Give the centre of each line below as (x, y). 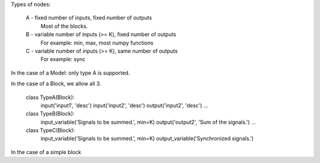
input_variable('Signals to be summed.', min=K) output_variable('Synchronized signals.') (147, 139)
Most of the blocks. (64, 26)
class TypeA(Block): (50, 97)
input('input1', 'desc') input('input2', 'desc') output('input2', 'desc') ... (124, 105)
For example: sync (63, 59)
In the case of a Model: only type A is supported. (71, 73)
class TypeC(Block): (50, 130)
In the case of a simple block (46, 152)
